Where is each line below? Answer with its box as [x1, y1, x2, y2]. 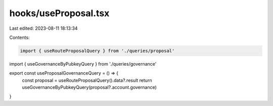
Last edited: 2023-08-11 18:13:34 [9, 25, 78, 31]
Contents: [9, 34, 30, 40]
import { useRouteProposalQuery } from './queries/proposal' [20, 48, 175, 54]
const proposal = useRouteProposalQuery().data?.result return [22, 77, 152, 83]
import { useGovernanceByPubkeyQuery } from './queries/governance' [9, 61, 157, 67]
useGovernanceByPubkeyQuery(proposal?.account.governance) [22, 84, 157, 90]
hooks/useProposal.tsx [9, 8, 110, 19]
